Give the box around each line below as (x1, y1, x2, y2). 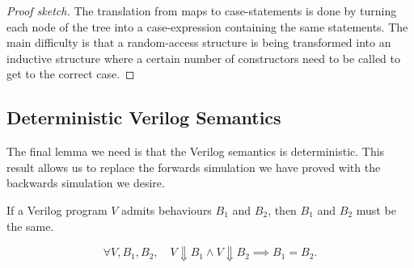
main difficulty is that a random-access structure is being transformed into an (6, 34, 391, 51)
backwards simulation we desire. (6, 174, 165, 191)
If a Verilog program (6, 201, 108, 218)
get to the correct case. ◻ (6, 65, 135, 82)
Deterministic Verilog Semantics (6, 105, 281, 130)
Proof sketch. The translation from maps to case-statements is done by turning (6, 2, 397, 19)
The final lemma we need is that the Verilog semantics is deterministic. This (6, 143, 385, 160)
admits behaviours (121, 201, 212, 218)
